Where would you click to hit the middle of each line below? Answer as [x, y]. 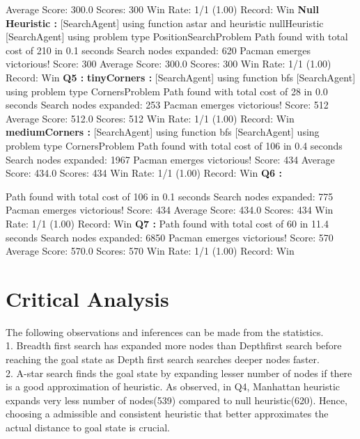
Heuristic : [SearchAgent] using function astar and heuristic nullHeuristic [165, 23]
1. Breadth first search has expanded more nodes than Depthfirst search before [174, 345]
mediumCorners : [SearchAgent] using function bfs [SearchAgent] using [163, 132]
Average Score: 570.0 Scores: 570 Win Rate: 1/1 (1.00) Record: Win [150, 251]
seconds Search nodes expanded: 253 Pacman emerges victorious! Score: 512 [167, 105]
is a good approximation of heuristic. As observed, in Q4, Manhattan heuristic [173, 386]
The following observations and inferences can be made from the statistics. [165, 332]
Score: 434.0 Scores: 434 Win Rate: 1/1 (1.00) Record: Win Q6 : [144, 173]
